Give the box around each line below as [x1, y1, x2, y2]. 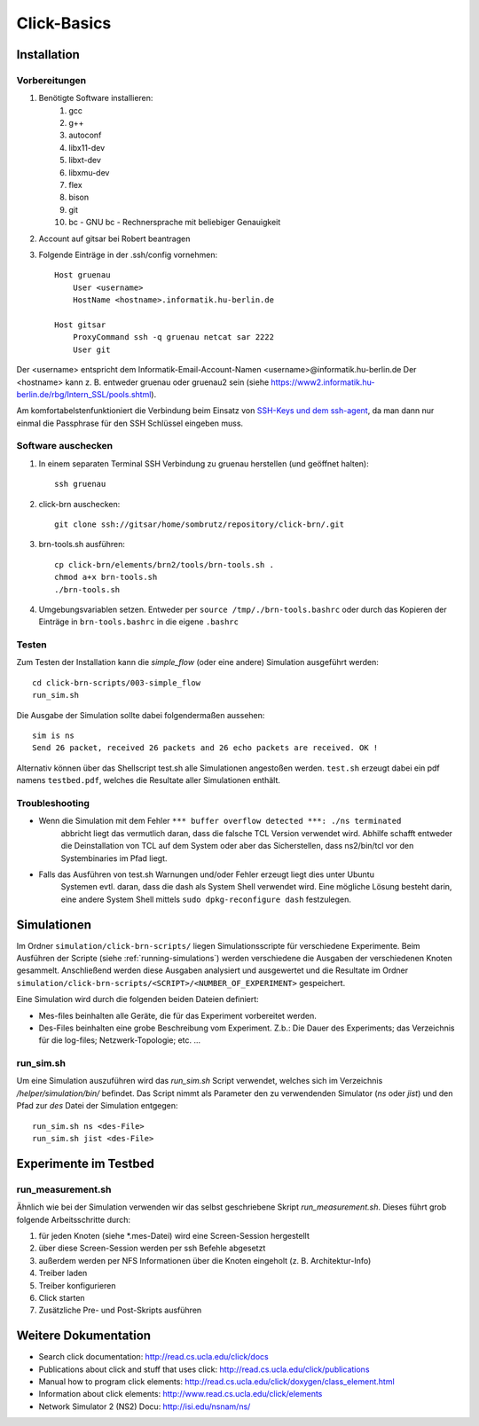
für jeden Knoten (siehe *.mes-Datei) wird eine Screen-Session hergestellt [38, 1230, 310, 1241]
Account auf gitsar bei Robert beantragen [38, 233, 191, 244]
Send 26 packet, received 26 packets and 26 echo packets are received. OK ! [32, 743, 379, 753]
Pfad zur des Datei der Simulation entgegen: [16, 1101, 178, 1111]
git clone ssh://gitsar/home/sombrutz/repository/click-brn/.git [54, 520, 345, 529]
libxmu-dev [68, 167, 110, 177]
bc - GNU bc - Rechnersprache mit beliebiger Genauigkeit [68, 217, 281, 228]
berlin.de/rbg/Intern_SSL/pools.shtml [16, 388, 152, 399]
